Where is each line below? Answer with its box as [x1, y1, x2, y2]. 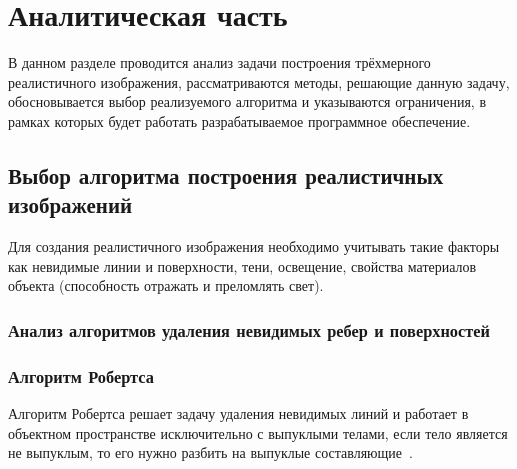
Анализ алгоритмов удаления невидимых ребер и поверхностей [8, 317, 491, 342]
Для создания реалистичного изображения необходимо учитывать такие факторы [8, 236, 500, 257]
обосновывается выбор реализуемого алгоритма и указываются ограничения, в [8, 91, 486, 112]
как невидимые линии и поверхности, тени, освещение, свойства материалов [8, 255, 477, 276]
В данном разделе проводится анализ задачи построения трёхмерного [8, 52, 431, 73]
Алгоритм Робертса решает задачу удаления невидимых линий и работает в [8, 402, 469, 423]
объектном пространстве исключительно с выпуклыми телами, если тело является [8, 422, 508, 443]
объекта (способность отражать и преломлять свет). [8, 275, 324, 296]
